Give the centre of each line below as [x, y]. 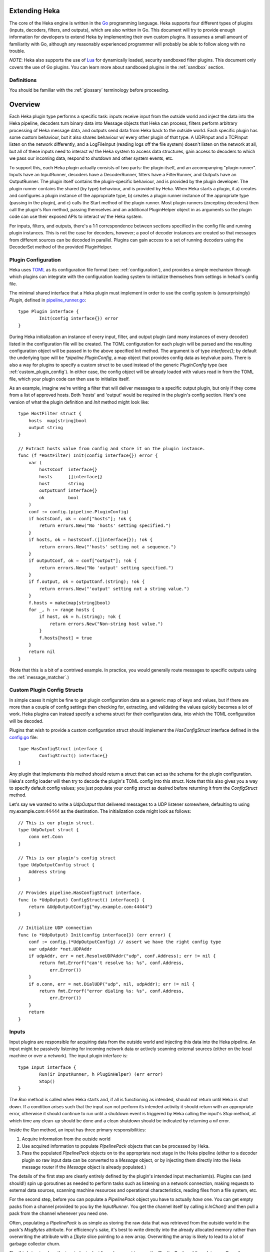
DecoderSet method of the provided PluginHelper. [61, 247]
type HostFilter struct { [50, 414]
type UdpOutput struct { [48, 830]
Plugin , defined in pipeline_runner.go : [48, 300]
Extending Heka [34, 11]
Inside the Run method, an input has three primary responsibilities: [77, 1130]
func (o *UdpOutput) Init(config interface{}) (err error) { [94, 935]
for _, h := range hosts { [61, 610]
